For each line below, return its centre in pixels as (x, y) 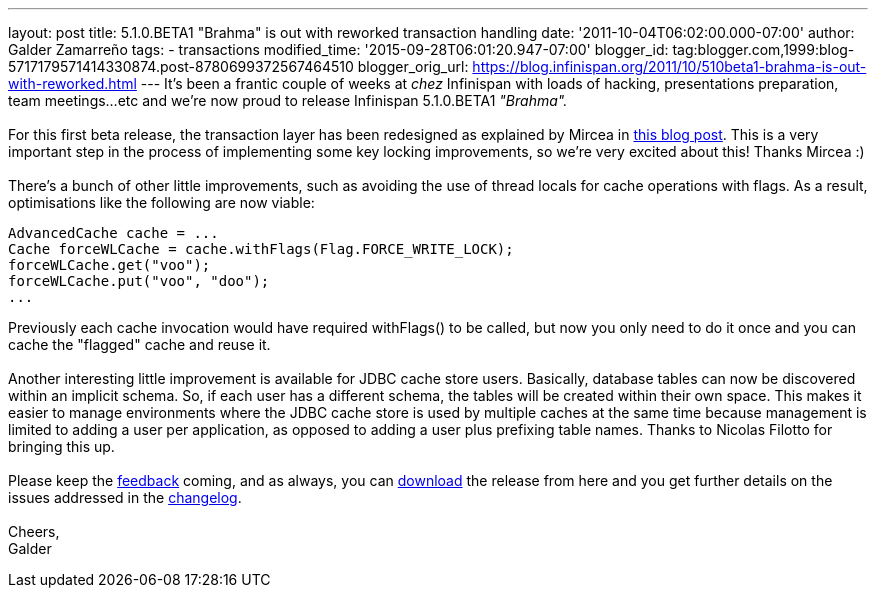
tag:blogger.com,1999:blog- (763, 49)
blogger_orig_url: (413, 66)
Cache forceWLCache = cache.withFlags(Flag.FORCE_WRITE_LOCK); (261, 249)
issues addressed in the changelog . (125, 497)
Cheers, (34, 531)
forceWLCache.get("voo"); (109, 265)
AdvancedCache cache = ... (113, 233)
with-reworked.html (72, 83)
